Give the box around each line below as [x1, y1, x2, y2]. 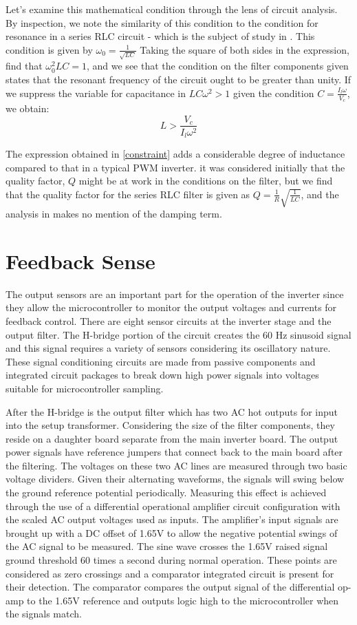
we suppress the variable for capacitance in [6, 85, 186, 100]
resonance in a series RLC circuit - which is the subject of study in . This [6, 29, 315, 43]
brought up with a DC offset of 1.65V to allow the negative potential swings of [6, 525, 338, 540]
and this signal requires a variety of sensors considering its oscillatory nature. [6, 341, 331, 355]
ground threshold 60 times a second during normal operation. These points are [6, 553, 337, 567]
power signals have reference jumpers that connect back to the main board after [6, 445, 343, 459]
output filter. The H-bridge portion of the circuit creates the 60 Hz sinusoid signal [6, 327, 351, 341]
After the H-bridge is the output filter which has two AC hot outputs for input [6, 404, 338, 419]
